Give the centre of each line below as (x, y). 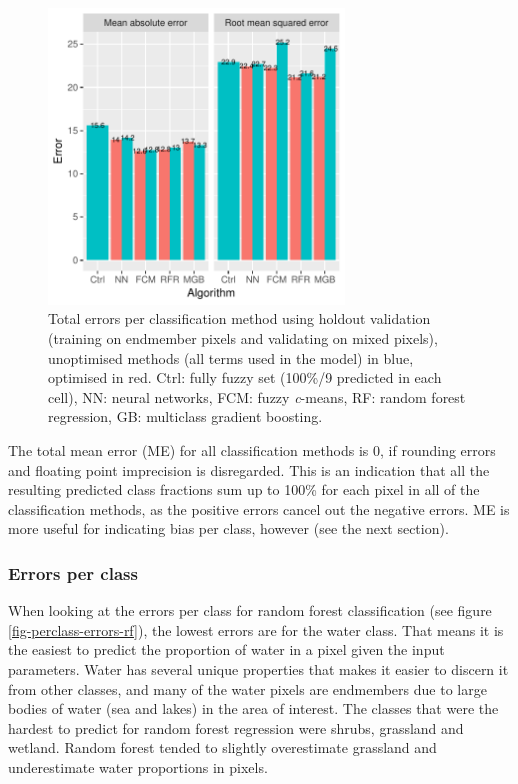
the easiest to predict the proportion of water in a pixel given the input (226, 649)
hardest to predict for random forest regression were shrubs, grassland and (236, 727)
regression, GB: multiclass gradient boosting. (185, 416)
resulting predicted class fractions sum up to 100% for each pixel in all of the (244, 489)
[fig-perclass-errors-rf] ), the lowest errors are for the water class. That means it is (256, 629)
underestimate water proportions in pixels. (138, 766)
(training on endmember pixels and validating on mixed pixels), (243, 337)
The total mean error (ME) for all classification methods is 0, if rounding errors (252, 449)
